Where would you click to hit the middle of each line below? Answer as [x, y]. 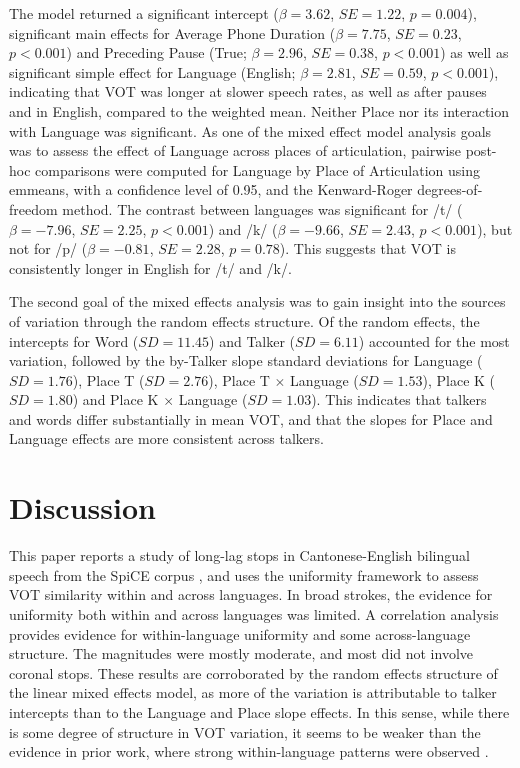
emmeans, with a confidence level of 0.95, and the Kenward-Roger [211, 189]
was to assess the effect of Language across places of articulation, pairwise [235, 150]
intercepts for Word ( [74, 340]
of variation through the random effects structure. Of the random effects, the [244, 320]
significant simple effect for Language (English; [152, 71]
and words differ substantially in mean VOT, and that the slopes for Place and [251, 418]
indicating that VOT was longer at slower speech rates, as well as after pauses [248, 91]
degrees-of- [450, 189]
